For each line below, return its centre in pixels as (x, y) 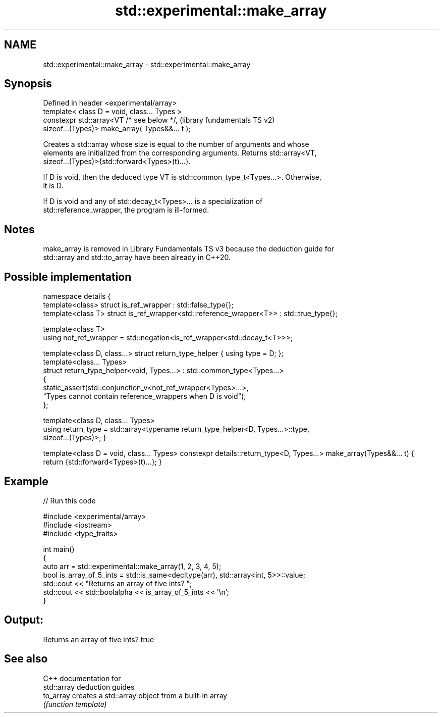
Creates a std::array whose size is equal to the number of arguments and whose (176, 144)
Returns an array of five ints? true (99, 639)
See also (26, 659)
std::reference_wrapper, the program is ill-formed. (126, 210)
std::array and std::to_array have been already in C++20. (137, 258)
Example (26, 481)
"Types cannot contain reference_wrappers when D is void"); (145, 396)
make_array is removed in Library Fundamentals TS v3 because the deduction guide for (189, 249)
